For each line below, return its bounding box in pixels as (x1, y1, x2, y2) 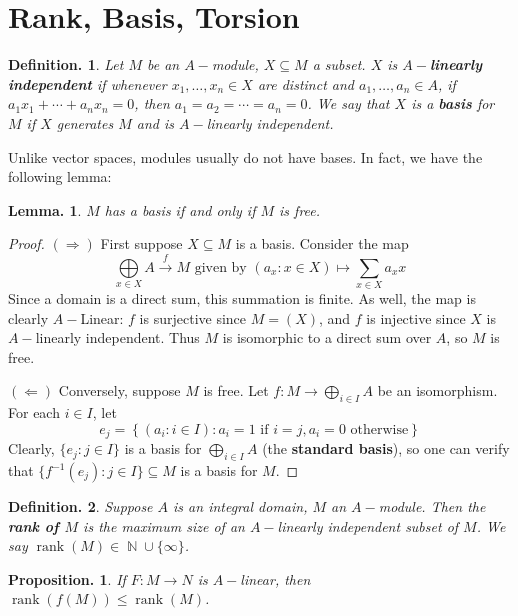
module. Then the (378, 496, 486, 517)
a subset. (312, 54, 366, 75)
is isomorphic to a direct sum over (222, 327, 432, 348)
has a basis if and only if (104, 199, 256, 220)
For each (8, 402, 60, 423)
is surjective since (139, 307, 247, 328)
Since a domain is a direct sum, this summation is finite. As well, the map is (8, 288, 476, 308)
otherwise (350, 422, 409, 437)
